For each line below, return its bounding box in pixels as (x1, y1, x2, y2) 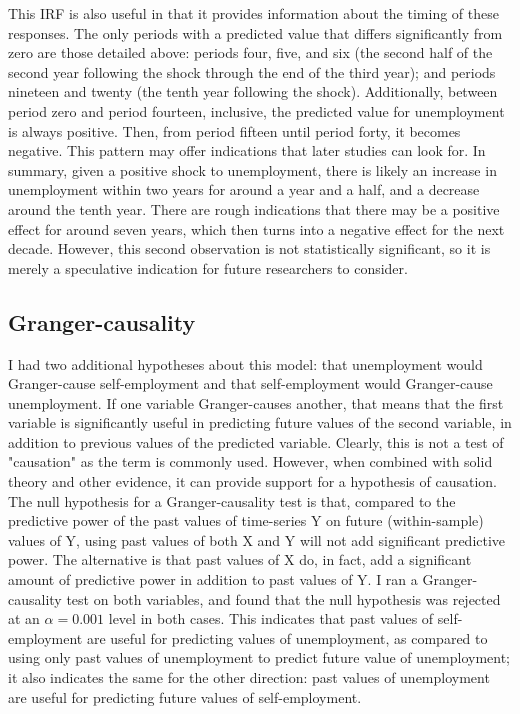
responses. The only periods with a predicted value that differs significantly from (8, 22, 503, 43)
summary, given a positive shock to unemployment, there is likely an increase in (8, 159, 497, 180)
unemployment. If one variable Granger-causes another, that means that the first (8, 392, 504, 413)
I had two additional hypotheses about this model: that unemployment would (8, 353, 483, 374)
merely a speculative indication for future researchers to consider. (8, 257, 408, 278)
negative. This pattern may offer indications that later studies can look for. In (8, 140, 486, 161)
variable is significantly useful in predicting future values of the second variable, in (8, 412, 512, 433)
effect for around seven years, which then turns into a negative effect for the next (8, 218, 505, 239)
